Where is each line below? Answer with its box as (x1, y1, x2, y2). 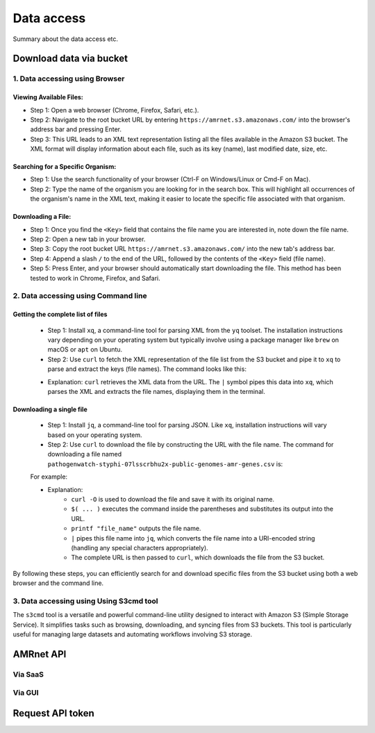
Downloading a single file (12, 405, 87, 413)
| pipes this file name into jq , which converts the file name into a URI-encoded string (71, 534, 315, 542)
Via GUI (12, 688, 39, 698)
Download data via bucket (12, 53, 128, 65)
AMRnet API (12, 648, 67, 660)
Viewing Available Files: (12, 93, 83, 101)
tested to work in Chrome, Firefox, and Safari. (30, 274, 160, 282)
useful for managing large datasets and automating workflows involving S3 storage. (12, 630, 253, 639)
